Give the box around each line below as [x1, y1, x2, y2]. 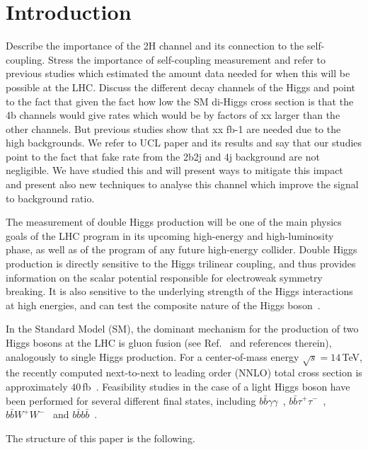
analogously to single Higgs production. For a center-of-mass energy [6, 349, 299, 364]
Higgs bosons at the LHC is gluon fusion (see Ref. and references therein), [6, 335, 332, 350]
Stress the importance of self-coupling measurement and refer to [47, 52, 326, 67]
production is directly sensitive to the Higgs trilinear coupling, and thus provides [6, 256, 356, 271]
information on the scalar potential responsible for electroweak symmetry [6, 270, 323, 284]
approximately [6, 379, 68, 393]
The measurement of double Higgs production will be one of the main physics [6, 214, 342, 229]
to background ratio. [6, 190, 95, 205]
